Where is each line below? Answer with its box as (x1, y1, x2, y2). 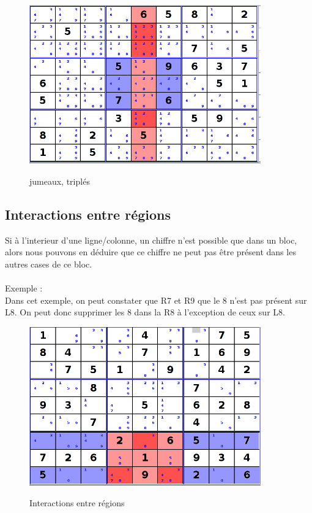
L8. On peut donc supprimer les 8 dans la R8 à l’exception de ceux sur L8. (5, 306, 285, 318)
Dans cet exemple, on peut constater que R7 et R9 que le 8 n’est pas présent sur (5, 293, 307, 306)
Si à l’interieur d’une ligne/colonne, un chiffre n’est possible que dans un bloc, (5, 233, 297, 246)
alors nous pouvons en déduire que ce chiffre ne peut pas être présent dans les (5, 245, 296, 258)
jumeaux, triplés (29, 174, 90, 187)
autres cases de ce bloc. (5, 257, 92, 270)
